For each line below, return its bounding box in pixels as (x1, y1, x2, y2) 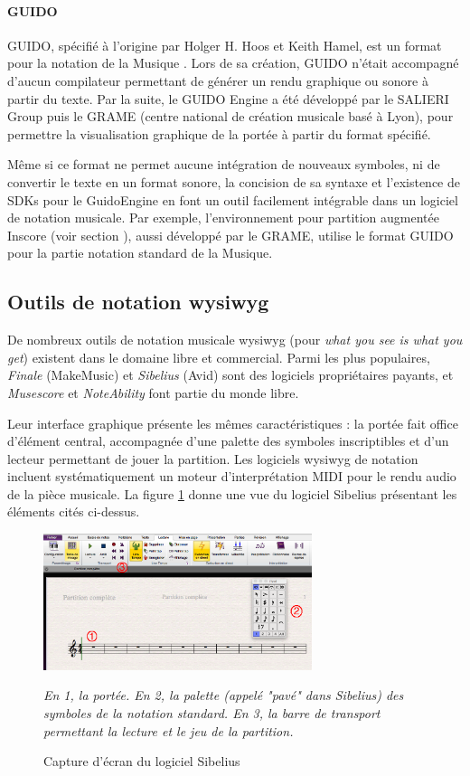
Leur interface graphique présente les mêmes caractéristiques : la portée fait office (7, 413, 458, 432)
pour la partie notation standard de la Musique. (7, 243, 273, 262)
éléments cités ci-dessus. (7, 502, 140, 521)
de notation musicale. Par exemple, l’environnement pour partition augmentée (7, 208, 440, 227)
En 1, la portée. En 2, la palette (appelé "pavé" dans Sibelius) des (43, 686, 404, 705)
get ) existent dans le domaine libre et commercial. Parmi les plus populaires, (7, 347, 430, 366)
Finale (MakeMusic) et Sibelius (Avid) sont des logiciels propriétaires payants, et (7, 365, 454, 384)
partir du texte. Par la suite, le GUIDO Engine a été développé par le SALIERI (7, 89, 449, 108)
